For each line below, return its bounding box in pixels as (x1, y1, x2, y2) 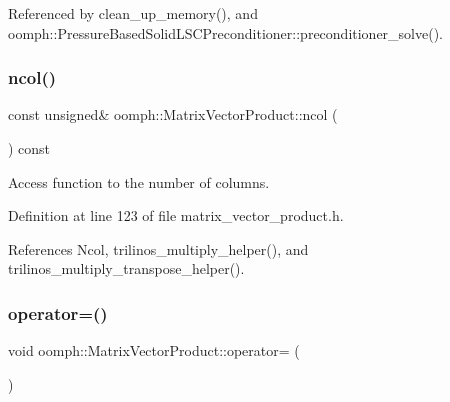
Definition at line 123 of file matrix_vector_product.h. (8, 205, 344, 226)
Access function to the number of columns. (8, 171, 270, 192)
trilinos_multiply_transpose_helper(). (8, 258, 245, 279)
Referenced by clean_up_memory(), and (8, 3, 258, 23)
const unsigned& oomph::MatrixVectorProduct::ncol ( (8, 104, 338, 125)
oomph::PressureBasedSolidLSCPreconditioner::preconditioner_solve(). (8, 22, 444, 43)
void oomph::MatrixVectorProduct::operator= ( (8, 340, 300, 361)
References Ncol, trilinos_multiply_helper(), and (8, 238, 309, 259)
